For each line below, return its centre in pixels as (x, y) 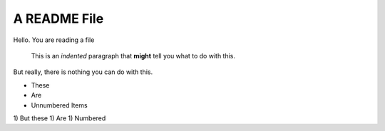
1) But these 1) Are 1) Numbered (60, 118)
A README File (58, 19)
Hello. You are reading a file (54, 40)
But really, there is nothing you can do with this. (83, 72)
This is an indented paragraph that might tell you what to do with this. (133, 56)
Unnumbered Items (60, 105)
